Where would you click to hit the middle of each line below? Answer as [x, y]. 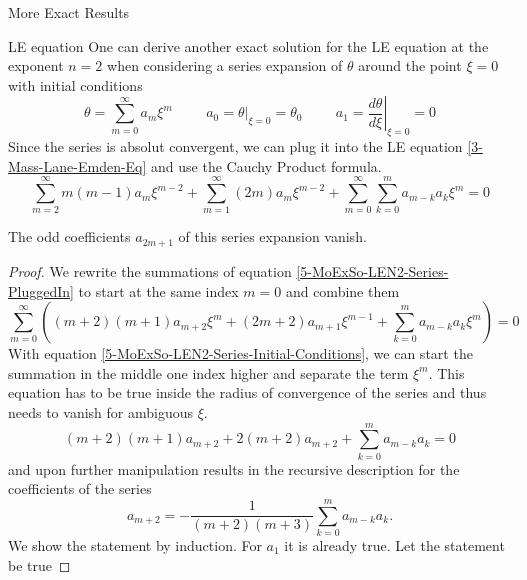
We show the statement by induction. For [135, 544]
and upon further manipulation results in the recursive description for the [234, 468]
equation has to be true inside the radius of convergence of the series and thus [247, 392]
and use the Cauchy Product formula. [266, 165]
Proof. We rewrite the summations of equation [150, 270]
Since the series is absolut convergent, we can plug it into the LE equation [235, 146]
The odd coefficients [69, 236]
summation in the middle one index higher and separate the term [208, 372]
